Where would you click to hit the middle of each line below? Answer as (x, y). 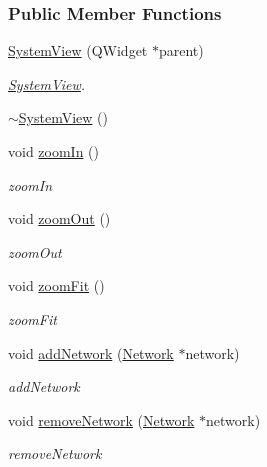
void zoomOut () (59, 218)
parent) (181, 50)
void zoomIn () (54, 151)
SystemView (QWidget (78, 50)
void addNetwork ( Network (91, 352)
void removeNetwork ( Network (101, 419)
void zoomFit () (56, 285)
